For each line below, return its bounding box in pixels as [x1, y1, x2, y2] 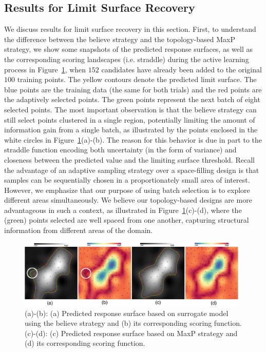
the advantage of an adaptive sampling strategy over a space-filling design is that [4, 164, 259, 175]
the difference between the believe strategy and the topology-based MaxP [4, 33, 235, 44]
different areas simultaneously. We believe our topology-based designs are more [4, 194, 252, 205]
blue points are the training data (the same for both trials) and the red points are [4, 84, 262, 94]
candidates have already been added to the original [101, 64, 262, 74]
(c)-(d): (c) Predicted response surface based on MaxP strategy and [25, 327, 238, 338]
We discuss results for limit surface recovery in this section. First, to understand [4, 24, 256, 34]
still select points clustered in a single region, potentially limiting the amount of [4, 114, 255, 125]
